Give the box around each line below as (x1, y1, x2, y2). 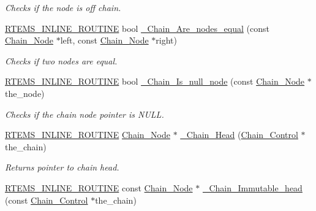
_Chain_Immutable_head (202, 181, 303, 194)
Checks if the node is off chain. (5, 1, 121, 13)
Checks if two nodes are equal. (5, 54, 118, 67)
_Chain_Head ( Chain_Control (180, 128, 298, 141)
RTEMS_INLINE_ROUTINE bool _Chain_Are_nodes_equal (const (5, 21, 269, 34)
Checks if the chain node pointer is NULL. (5, 107, 164, 120)
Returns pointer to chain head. (5, 161, 119, 174)
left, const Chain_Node (60, 34, 149, 47)
